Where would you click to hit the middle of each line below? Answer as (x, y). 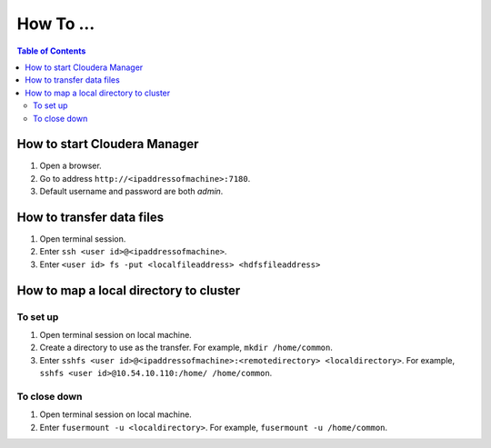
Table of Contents (51, 51)
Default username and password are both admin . (131, 192)
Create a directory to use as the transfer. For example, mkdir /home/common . (186, 348)
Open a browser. (70, 166)
